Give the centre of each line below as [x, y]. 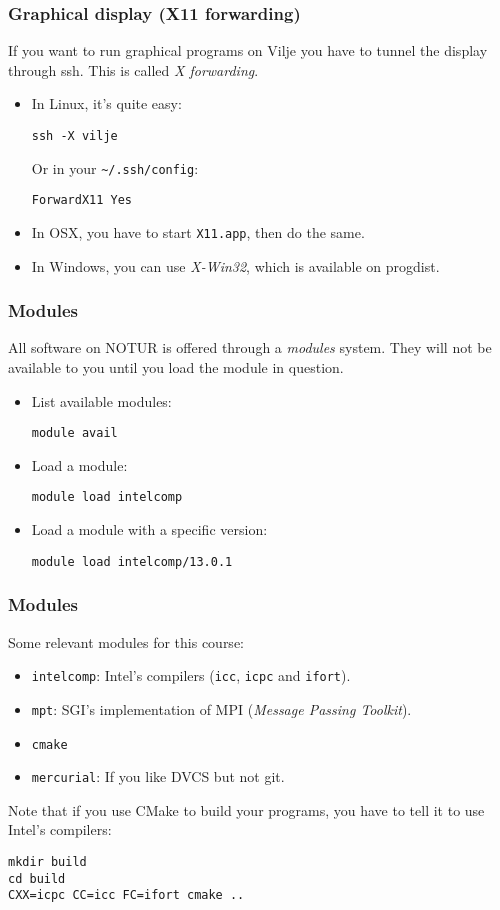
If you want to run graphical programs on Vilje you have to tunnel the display [248, 50]
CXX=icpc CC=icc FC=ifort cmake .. [126, 895]
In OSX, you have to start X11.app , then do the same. [198, 231]
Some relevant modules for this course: [126, 641]
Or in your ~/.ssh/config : [115, 167]
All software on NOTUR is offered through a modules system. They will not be [250, 347]
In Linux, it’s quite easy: [106, 103]
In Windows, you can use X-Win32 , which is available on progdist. [235, 265]
